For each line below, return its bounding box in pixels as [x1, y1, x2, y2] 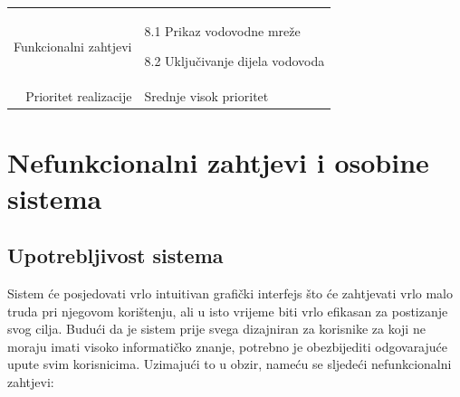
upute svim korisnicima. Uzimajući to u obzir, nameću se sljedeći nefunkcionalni [7, 354, 452, 373]
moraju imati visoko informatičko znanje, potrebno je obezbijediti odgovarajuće [7, 336, 448, 355]
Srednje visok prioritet [144, 87, 269, 106]
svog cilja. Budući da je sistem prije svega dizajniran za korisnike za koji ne [7, 319, 426, 338]
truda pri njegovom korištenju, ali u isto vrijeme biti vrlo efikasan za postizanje [7, 301, 448, 320]
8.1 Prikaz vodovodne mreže [144, 21, 301, 40]
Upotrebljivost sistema [7, 241, 224, 269]
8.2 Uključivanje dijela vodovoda [144, 52, 325, 71]
